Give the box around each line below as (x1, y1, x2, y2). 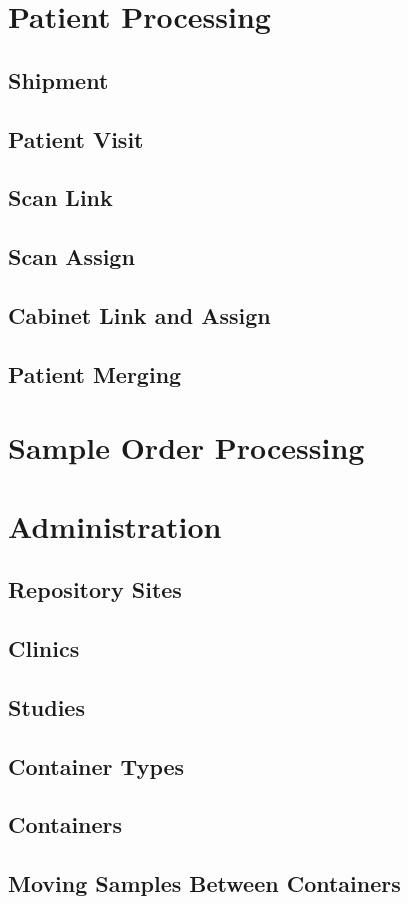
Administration (8, 505, 222, 546)
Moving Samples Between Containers (8, 868, 401, 899)
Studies (8, 691, 85, 722)
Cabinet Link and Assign (8, 299, 271, 330)
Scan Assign (8, 241, 135, 272)
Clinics (8, 632, 80, 663)
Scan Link (8, 182, 113, 213)
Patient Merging (8, 358, 182, 389)
